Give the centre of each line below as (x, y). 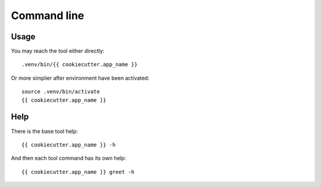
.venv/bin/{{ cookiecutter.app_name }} (80, 65)
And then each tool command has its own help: (69, 158)
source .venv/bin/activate (61, 92)
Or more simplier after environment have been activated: (80, 78)
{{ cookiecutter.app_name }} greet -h (78, 172)
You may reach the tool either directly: (58, 51)
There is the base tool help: (45, 131)
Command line (48, 15)
